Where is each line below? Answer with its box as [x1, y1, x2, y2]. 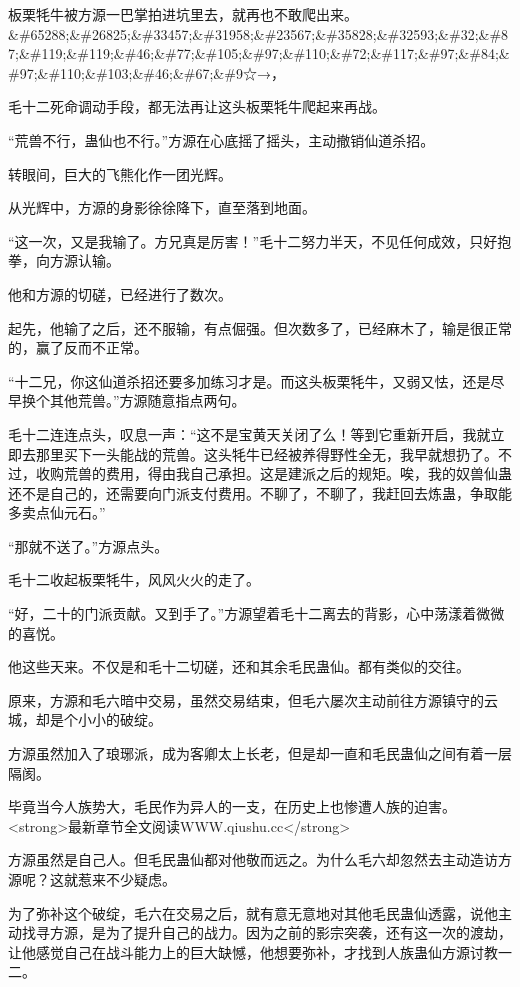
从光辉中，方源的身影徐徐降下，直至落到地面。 [8, 197, 316, 218]
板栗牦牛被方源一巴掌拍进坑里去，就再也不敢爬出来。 [8, 4, 358, 24]
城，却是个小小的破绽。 [8, 709, 162, 730]
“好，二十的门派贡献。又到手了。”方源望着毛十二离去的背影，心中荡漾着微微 [8, 603, 505, 624]
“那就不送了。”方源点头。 [8, 535, 169, 556]
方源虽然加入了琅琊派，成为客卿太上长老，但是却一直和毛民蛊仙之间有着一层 [8, 743, 512, 764]
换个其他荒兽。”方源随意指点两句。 [21, 390, 246, 411]
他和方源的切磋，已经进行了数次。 [8, 283, 232, 304]
